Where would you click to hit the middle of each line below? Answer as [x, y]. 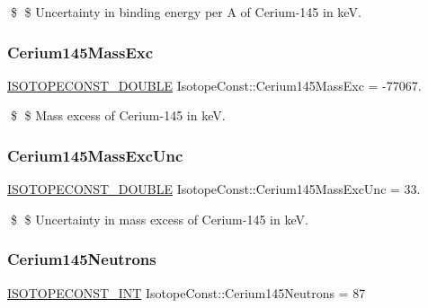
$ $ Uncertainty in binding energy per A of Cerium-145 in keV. [186, 12]
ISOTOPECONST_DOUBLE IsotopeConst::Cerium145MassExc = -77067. [214, 85]
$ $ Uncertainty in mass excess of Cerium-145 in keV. [159, 219]
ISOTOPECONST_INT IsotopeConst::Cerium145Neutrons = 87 [187, 292]
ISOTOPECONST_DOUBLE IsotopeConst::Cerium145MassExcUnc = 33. [214, 189]
